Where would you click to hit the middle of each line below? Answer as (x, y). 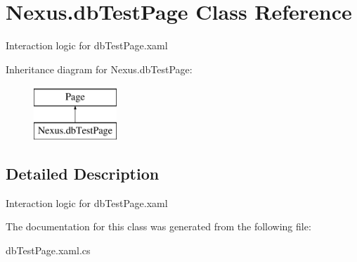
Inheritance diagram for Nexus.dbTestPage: (99, 69)
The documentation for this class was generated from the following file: (158, 226)
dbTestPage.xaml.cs (48, 250)
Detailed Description (83, 173)
